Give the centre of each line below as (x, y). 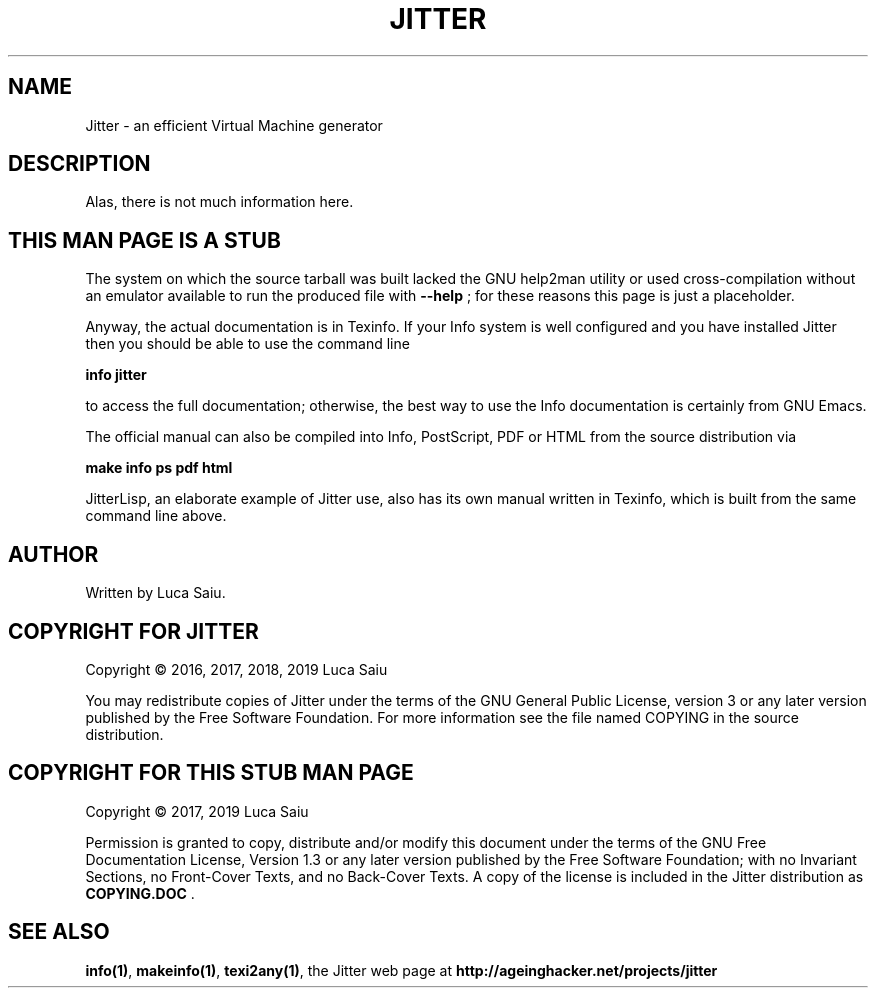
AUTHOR (53, 554)
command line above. (156, 516)
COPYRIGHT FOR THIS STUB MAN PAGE (211, 773)
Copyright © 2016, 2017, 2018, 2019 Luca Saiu (236, 669)
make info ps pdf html (159, 468)
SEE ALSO (59, 932)
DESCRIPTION (79, 164)
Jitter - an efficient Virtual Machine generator (234, 125)
